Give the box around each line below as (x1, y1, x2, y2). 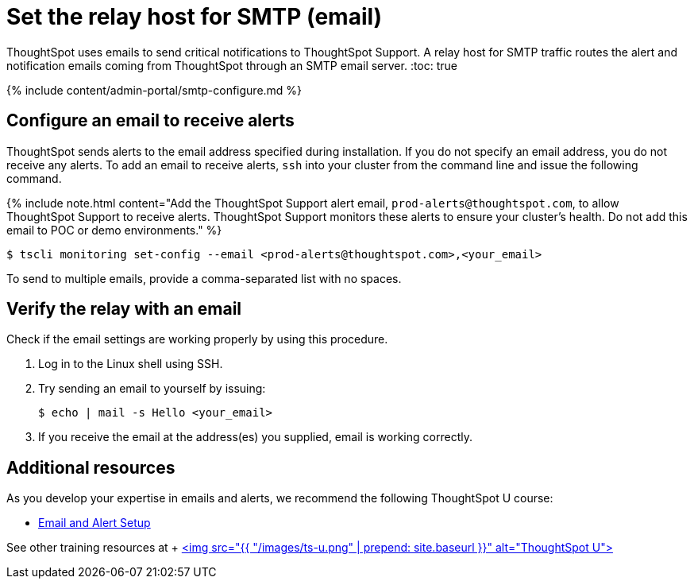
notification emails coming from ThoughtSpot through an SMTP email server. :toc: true (6, 58, 458, 72)
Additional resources (6, 457, 175, 478)
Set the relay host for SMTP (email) (6, 3, 383, 30)
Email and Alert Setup (38, 516, 151, 530)
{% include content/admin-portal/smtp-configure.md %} (6, 83, 303, 97)
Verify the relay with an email (6, 299, 242, 320)
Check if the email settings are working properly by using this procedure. (6, 332, 388, 347)
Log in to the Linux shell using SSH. (38, 357, 223, 371)
